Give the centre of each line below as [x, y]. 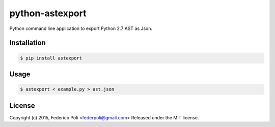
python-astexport [48, 13]
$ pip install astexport [51, 58]
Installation [28, 43]
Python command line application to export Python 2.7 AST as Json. [81, 28]
